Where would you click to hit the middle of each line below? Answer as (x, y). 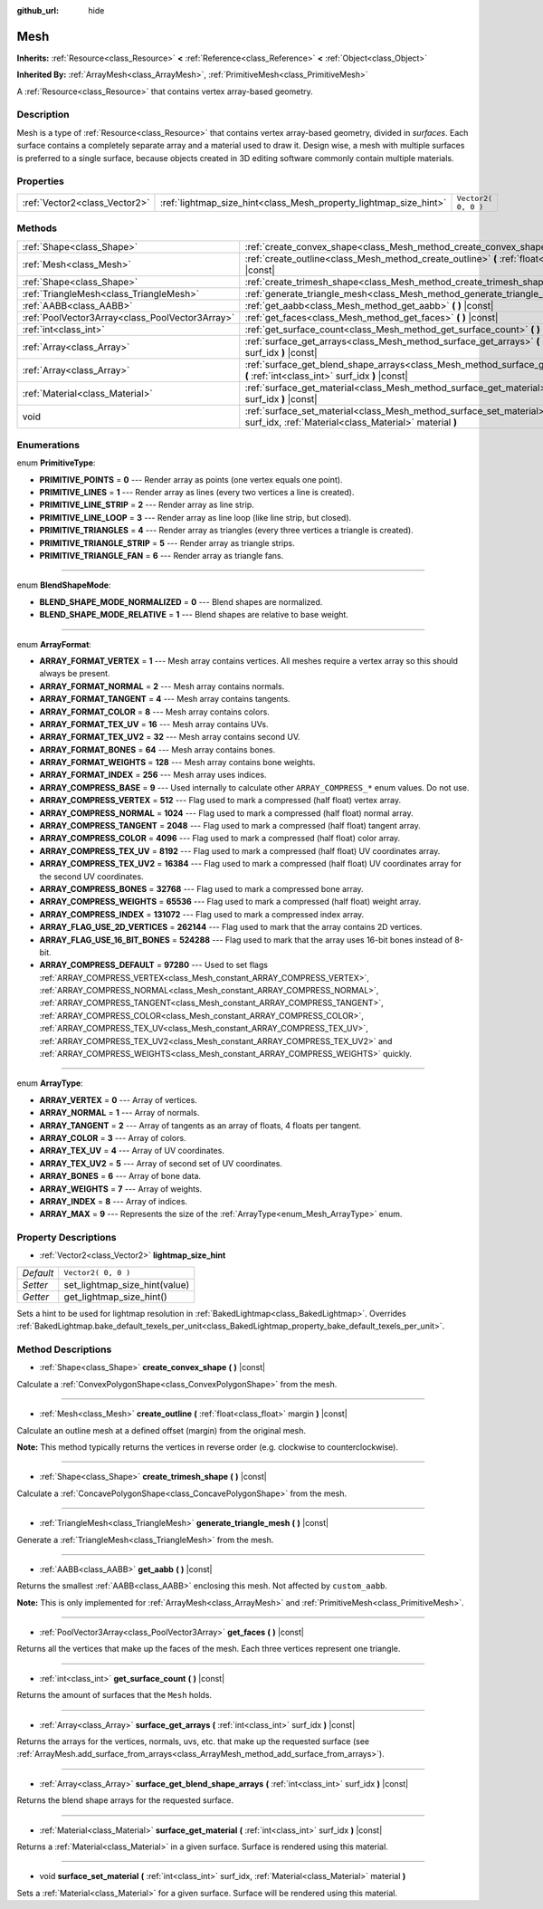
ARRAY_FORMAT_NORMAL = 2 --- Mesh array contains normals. (162, 686)
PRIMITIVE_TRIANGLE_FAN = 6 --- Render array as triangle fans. (162, 555)
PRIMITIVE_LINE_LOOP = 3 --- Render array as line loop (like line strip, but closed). (195, 517)
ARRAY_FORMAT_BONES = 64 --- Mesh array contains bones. (157, 749)
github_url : (38, 10)
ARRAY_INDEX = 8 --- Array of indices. (114, 1201)
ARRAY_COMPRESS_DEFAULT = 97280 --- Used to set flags (154, 965)
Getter (36, 1297)
